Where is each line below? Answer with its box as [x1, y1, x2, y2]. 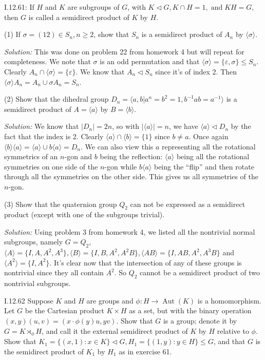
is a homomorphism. [197, 295, 261, 306]
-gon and [64, 151, 92, 162]
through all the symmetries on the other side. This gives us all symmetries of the [4, 171, 258, 182]
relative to [217, 325, 249, 336]
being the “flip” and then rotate [154, 161, 254, 172]
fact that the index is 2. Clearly [4, 130, 104, 141]
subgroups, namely [4, 236, 63, 247]
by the [231, 121, 251, 131]
